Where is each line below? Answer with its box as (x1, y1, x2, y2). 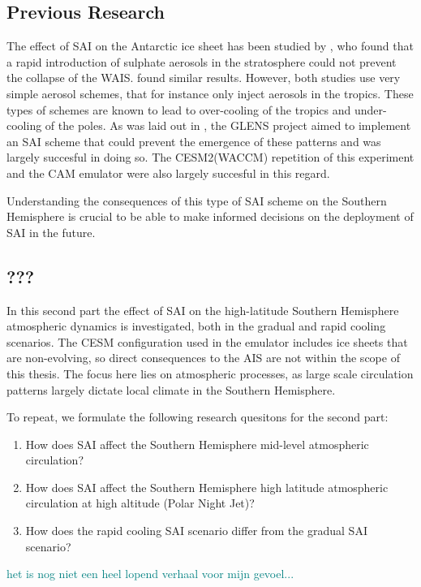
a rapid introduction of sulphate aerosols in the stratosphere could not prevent (6, 53, 397, 70)
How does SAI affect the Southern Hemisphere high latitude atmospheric (25, 478, 389, 495)
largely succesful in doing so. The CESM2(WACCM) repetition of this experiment (6, 149, 415, 166)
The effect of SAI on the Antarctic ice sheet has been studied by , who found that (6, 37, 414, 54)
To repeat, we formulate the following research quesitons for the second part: (6, 408, 389, 425)
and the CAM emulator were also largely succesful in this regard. (6, 164, 330, 181)
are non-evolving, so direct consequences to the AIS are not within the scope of (6, 349, 400, 366)
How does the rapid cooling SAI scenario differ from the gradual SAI (25, 522, 367, 539)
